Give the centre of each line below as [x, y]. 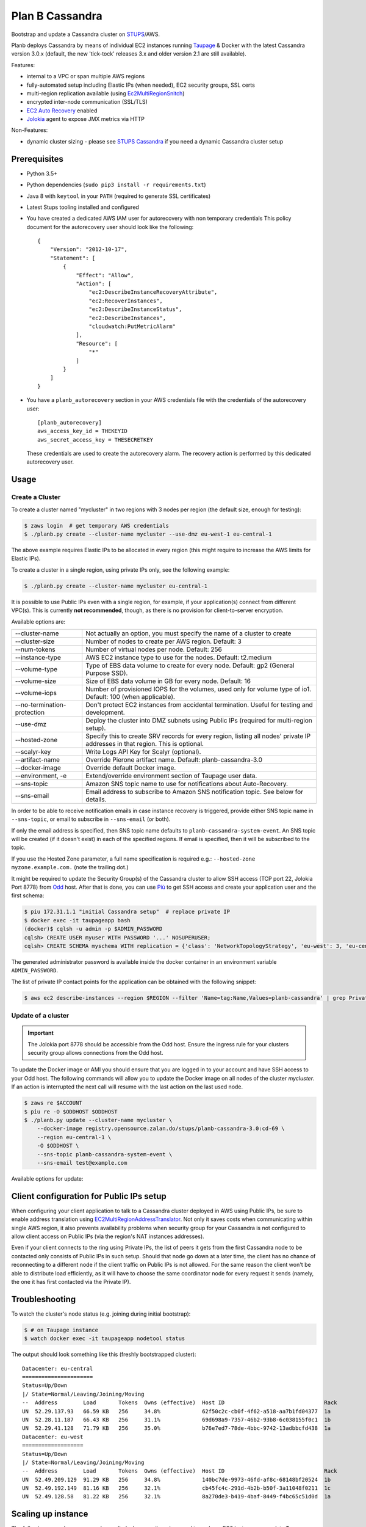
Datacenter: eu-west [53, 1437]
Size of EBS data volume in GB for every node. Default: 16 [168, 681]
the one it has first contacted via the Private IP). [71, 1281]
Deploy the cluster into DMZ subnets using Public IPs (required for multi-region [199, 720]
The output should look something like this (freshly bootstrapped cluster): [104, 1354]
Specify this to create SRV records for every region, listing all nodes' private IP [198, 736]
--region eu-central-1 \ [74, 1137]
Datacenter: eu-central [58, 1368]
